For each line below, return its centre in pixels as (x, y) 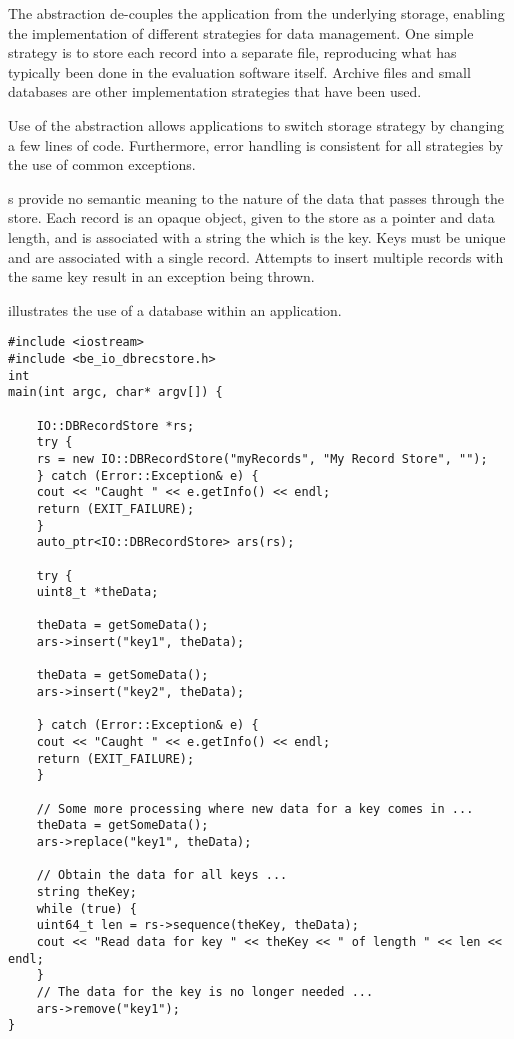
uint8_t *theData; (97, 592)
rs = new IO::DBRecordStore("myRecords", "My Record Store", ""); (262, 458)
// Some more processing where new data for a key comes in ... (255, 808)
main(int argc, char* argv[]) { (115, 392)
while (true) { (86, 908)
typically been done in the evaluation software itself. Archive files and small (239, 71)
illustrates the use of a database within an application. (175, 309)
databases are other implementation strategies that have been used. (215, 91)
